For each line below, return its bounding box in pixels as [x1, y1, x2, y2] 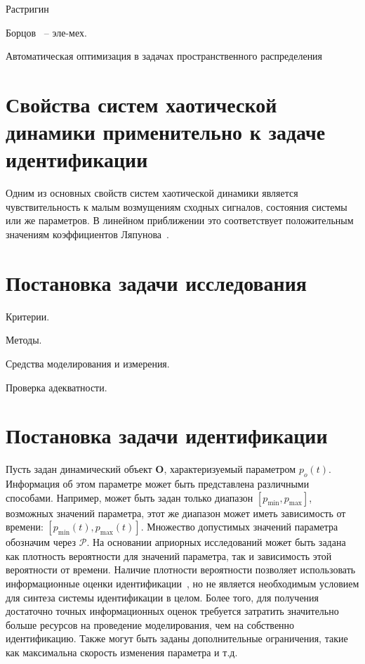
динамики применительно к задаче [6, 117, 326, 146]
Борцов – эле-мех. [6, 25, 87, 39]
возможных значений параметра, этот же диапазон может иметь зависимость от [6, 505, 346, 520]
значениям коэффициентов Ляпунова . [6, 227, 169, 242]
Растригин [6, 1, 49, 15]
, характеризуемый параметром [164, 462, 296, 476]
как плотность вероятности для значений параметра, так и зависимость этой [6, 548, 332, 563]
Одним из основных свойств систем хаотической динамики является [6, 185, 298, 200]
